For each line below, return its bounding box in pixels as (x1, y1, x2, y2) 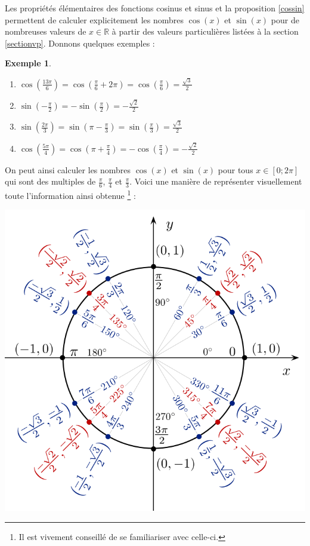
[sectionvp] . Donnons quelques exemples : (5, 36, 155, 49)
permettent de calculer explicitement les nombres (5, 13, 184, 26)
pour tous (218, 163, 253, 176)
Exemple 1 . (5, 57, 51, 69)
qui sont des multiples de (5, 175, 96, 188)
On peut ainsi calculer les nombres (5, 163, 131, 176)
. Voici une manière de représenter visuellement (129, 175, 302, 188)
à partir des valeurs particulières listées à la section (111, 25, 299, 38)
